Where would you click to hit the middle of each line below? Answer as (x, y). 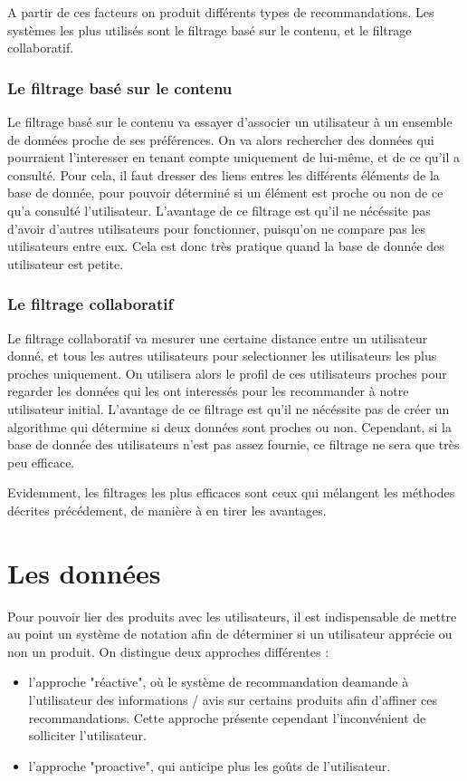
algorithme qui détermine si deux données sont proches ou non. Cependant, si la (229, 426)
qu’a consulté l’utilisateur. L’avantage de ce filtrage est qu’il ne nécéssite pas (219, 210)
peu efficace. (41, 462)
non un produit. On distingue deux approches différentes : (168, 651)
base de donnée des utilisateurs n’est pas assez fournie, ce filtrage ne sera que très (233, 444)
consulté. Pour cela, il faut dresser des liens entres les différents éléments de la (224, 174)
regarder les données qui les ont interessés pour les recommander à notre (208, 391)
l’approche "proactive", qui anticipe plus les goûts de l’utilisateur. (210, 765)
